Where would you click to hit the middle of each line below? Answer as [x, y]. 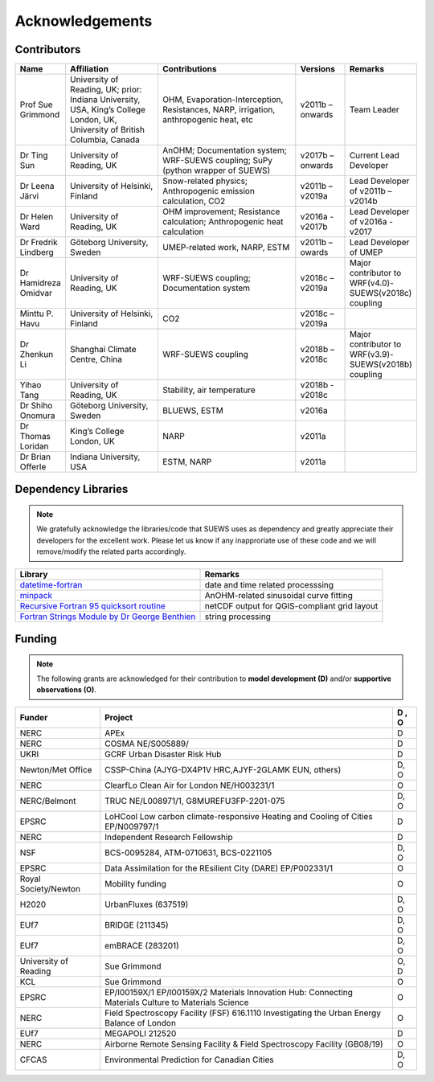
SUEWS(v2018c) [381, 293]
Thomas [35, 436]
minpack [36, 595]
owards [314, 252]
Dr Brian [35, 457]
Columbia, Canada [104, 140]
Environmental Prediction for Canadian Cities [189, 1059]
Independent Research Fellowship [169, 837]
